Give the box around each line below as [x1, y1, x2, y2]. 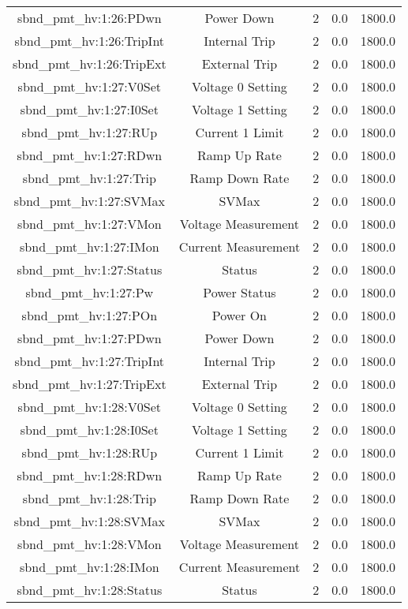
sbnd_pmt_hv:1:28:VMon [17, 535, 162, 553]
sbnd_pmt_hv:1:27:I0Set [20, 100, 159, 118]
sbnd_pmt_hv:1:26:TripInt [14, 32, 165, 50]
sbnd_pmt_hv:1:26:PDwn [17, 9, 162, 27]
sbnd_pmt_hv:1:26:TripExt [13, 54, 167, 73]
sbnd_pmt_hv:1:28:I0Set [20, 420, 159, 439]
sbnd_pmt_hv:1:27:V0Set [17, 77, 162, 95]
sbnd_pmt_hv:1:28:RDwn [17, 466, 163, 484]
